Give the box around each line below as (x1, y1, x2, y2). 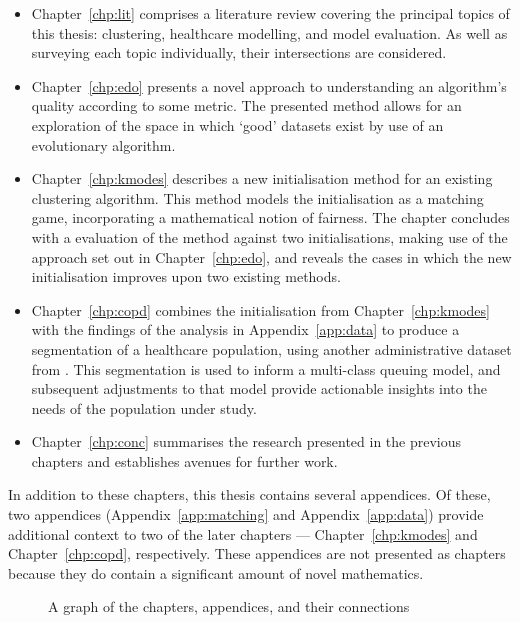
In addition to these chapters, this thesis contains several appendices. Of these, (8, 484, 491, 505)
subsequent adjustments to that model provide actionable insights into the (31, 378, 487, 399)
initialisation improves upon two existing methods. (31, 266, 341, 287)
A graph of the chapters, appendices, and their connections (48, 596, 410, 617)
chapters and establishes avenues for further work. (31, 450, 338, 471)
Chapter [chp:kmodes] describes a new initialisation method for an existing (31, 168, 493, 189)
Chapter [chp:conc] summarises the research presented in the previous (31, 431, 462, 452)
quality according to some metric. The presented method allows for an (31, 95, 462, 116)
